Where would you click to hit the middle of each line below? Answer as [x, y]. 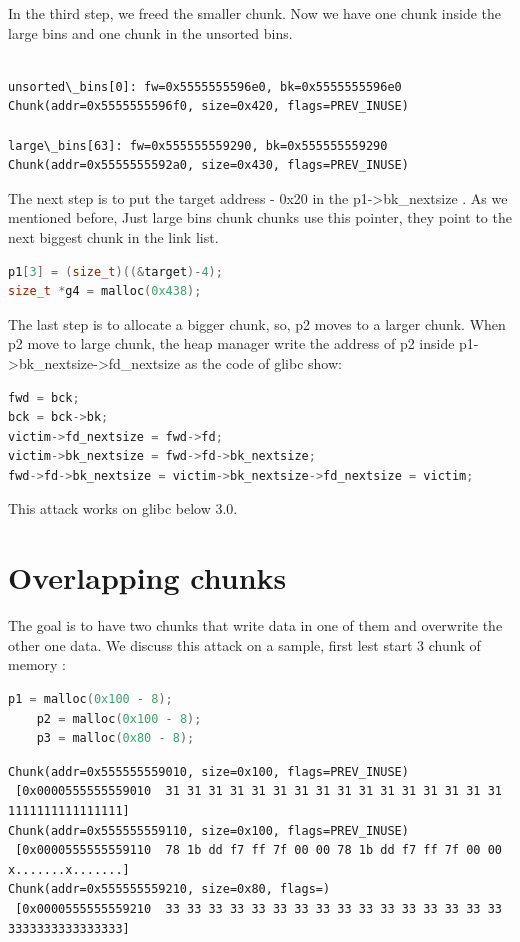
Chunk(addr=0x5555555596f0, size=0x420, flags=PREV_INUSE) [208, 106]
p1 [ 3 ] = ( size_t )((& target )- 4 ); [115, 271]
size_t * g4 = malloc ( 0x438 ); [105, 291]
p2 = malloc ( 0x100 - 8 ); [119, 718]
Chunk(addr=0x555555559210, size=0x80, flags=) [169, 889]
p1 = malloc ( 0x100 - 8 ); [90, 698]
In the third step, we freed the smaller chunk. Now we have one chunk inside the [255, 13]
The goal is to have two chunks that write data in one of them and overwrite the [255, 625]
